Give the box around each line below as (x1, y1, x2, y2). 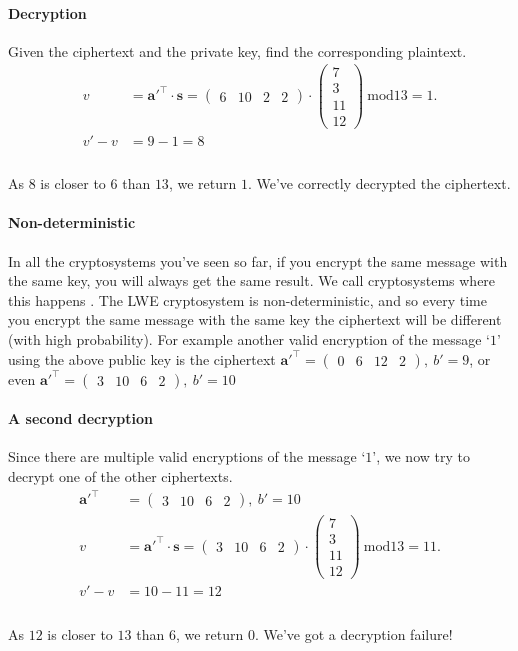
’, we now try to (372, 446, 470, 467)
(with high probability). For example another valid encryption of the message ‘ (8, 329, 490, 350)
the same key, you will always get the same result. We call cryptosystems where (8, 270, 496, 291)
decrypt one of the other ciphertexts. (8, 466, 233, 487)
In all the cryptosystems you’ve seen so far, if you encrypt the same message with (8, 250, 508, 271)
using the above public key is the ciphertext (8, 348, 276, 369)
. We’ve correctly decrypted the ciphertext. (247, 173, 511, 194)
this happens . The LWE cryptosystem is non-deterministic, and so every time (8, 289, 487, 310)
